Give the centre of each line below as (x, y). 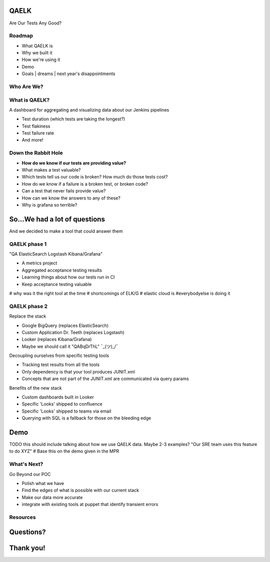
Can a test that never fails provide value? (64, 191)
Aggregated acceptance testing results (62, 270)
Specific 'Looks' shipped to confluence (62, 404)
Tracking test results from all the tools (61, 364)
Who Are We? (26, 86)
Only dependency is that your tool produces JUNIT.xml (78, 371)
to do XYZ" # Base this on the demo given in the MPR (64, 451)
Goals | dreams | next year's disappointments (68, 74)
